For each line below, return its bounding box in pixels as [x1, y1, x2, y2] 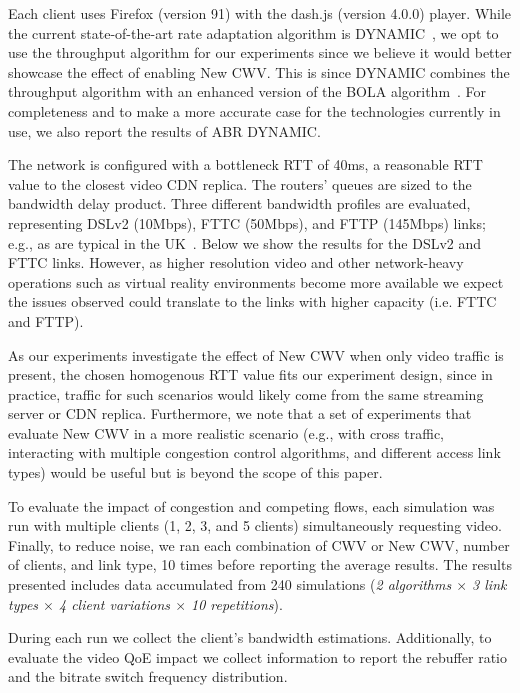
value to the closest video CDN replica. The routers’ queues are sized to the [8, 173, 472, 194]
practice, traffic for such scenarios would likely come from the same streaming [8, 383, 484, 404]
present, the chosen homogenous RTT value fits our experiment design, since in [8, 364, 493, 385]
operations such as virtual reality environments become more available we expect [8, 271, 504, 292]
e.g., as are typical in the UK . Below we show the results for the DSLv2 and [8, 232, 482, 253]
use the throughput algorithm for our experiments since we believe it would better [8, 42, 512, 63]
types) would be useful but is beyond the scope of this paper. [8, 462, 383, 483]
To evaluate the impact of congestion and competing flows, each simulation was [8, 495, 495, 516]
